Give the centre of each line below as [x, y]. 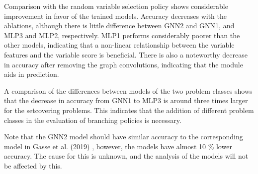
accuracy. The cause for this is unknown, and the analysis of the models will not [126, 156]
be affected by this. [33, 165]
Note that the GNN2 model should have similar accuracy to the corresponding [124, 137]
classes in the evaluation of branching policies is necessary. [93, 120]
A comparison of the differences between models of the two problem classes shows [128, 90]
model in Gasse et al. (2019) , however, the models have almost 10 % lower [118, 146]
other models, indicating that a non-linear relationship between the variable [119, 45]
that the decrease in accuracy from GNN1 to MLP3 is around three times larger [126, 100]
